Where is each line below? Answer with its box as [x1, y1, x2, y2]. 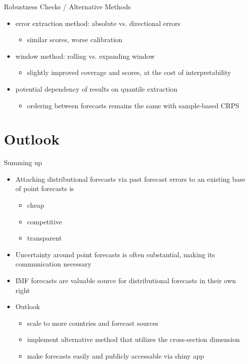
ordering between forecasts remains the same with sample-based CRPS [27, 100, 239, 110]
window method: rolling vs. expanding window [15, 50, 155, 61]
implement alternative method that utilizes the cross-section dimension [27, 334, 240, 344]
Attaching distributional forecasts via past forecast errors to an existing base [15, 173, 246, 184]
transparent [27, 233, 62, 243]
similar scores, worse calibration [27, 34, 123, 45]
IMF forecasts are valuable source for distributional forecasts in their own [15, 275, 236, 286]
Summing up [4, 157, 42, 168]
